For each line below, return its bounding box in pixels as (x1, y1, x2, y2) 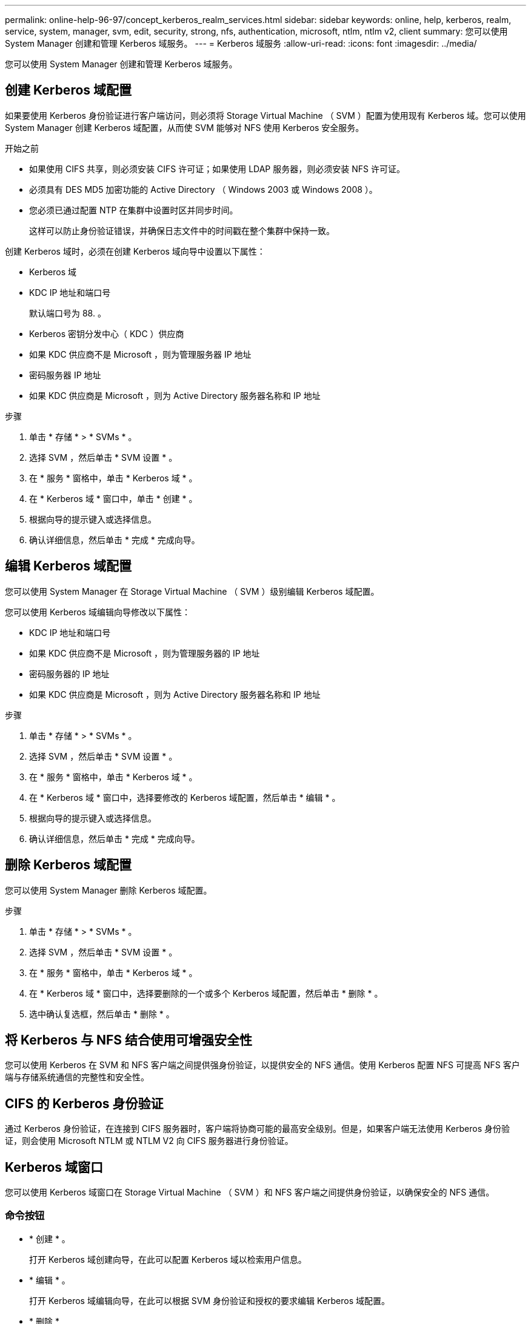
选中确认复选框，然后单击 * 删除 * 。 (29, 1008, 175, 1019)
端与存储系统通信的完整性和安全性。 (5, 1072, 149, 1083)
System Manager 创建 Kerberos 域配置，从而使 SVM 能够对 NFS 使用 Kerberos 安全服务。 (5, 122, 364, 133)
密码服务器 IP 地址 (29, 369, 101, 380)
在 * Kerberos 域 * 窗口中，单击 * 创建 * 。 (29, 493, 198, 504)
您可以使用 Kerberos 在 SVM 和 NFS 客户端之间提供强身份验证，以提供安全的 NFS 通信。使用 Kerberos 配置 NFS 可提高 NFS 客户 (5, 1060, 520, 1071)
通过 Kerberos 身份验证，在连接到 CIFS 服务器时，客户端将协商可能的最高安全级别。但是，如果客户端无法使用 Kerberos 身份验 (5, 1123, 510, 1134)
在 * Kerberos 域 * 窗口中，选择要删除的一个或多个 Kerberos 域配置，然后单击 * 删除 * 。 (29, 988, 383, 998)
